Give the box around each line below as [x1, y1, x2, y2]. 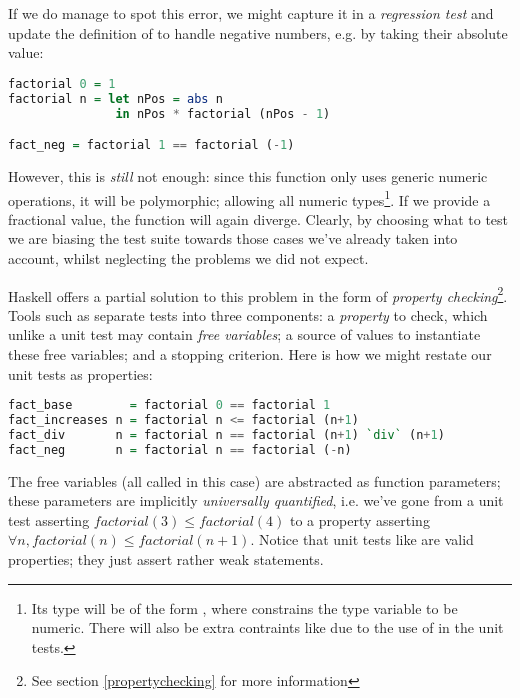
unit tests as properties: [8, 363, 153, 384]
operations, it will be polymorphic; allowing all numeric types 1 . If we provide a [8, 186, 491, 210]
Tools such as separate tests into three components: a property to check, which [8, 304, 488, 325]
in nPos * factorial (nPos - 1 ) [115, 106, 331, 121]
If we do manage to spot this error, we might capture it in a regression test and [8, 3, 494, 23]
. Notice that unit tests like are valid [250, 529, 474, 550]
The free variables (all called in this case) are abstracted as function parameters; [8, 470, 501, 491]
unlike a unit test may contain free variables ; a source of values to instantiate [8, 324, 481, 345]
